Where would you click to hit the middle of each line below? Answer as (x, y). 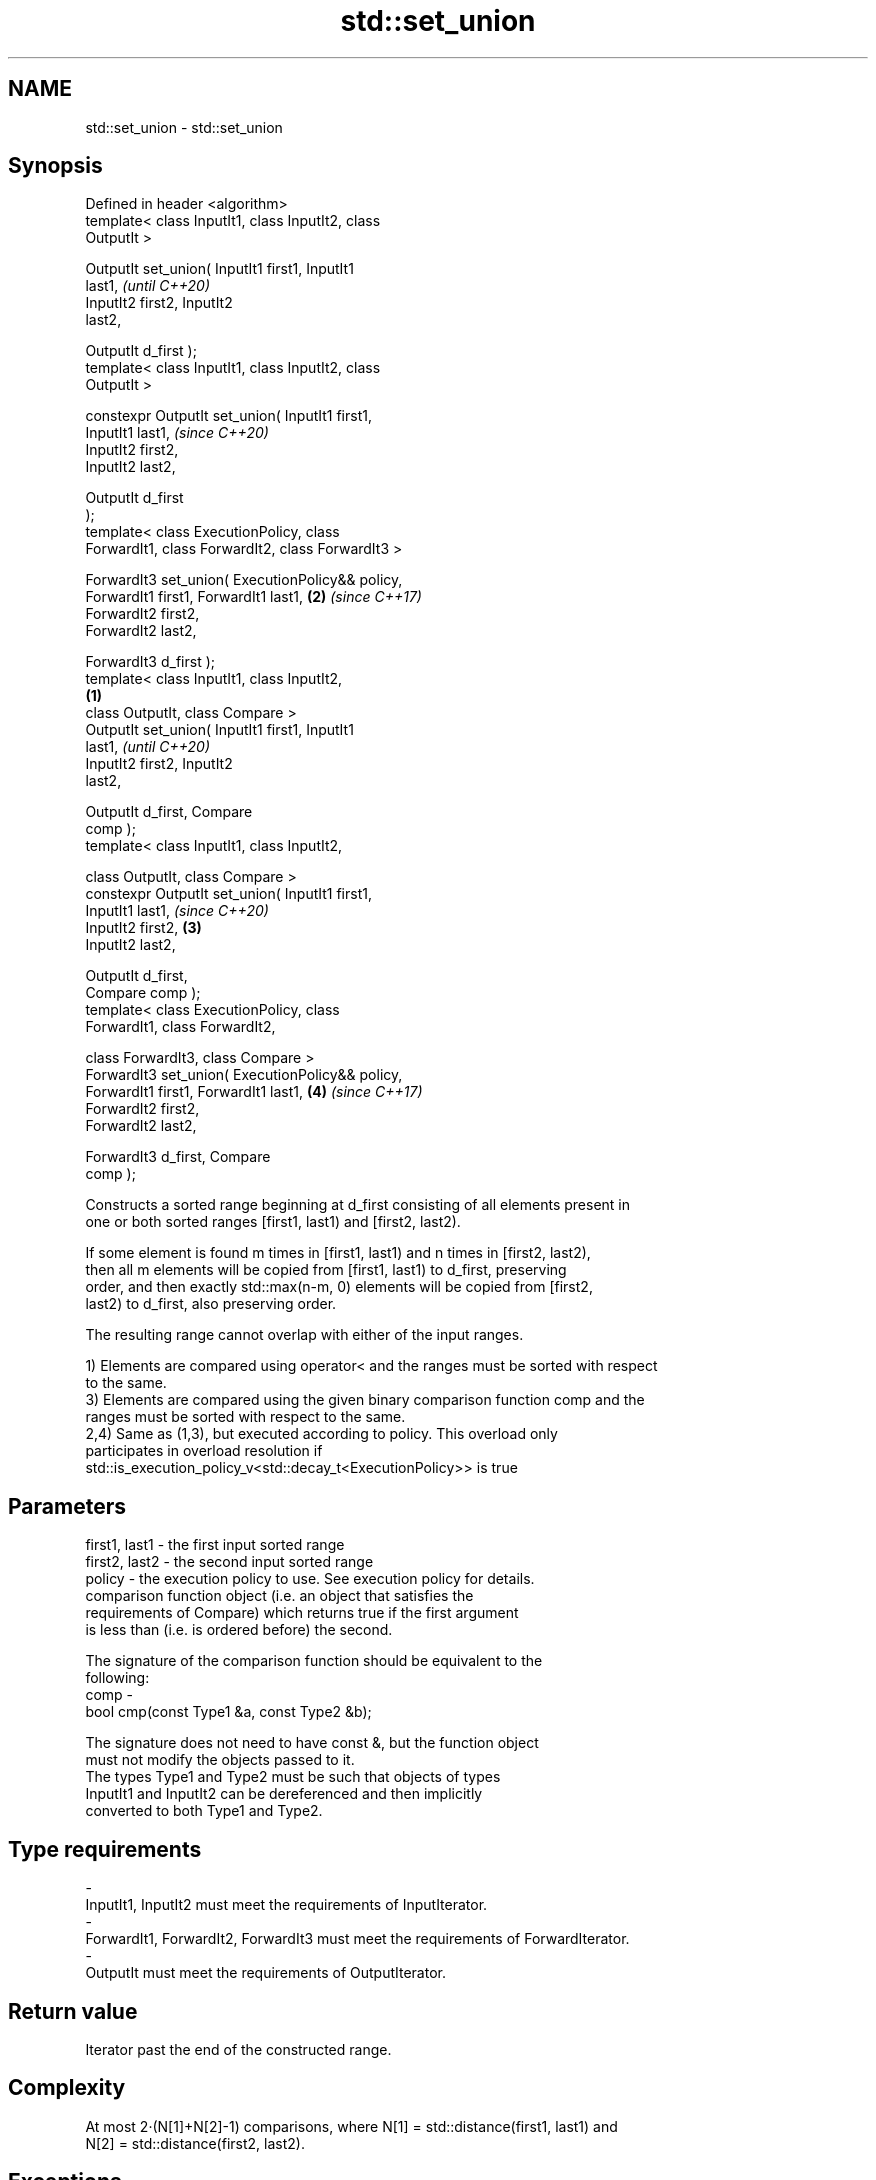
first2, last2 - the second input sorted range (229, 1562)
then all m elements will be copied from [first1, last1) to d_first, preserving (326, 1270)
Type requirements (105, 1849)
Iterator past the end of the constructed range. (238, 2049)
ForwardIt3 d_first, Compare (178, 1157)
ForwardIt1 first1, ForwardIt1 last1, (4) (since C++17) (254, 1092)
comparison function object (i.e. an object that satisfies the (279, 1596)
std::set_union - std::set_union (184, 127)
